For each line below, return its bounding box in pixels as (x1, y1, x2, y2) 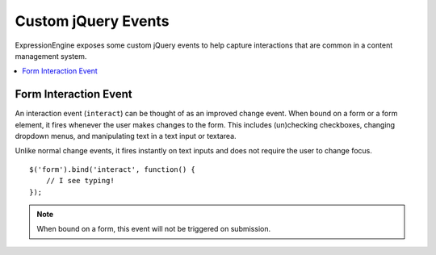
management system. (15, 51, 87, 61)
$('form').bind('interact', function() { (29, 165, 195, 173)
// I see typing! (45, 176, 115, 186)
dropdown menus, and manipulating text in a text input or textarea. (15, 132, 237, 141)
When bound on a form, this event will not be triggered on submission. (36, 224, 270, 234)
